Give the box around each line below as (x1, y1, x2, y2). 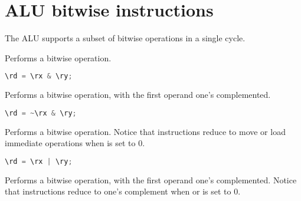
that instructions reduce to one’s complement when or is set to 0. (5, 185, 241, 197)
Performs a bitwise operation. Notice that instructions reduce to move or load (5, 125, 286, 137)
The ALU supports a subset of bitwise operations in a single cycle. (5, 32, 246, 44)
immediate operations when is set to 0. (5, 137, 145, 149)
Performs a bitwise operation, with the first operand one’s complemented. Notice (5, 173, 297, 186)
